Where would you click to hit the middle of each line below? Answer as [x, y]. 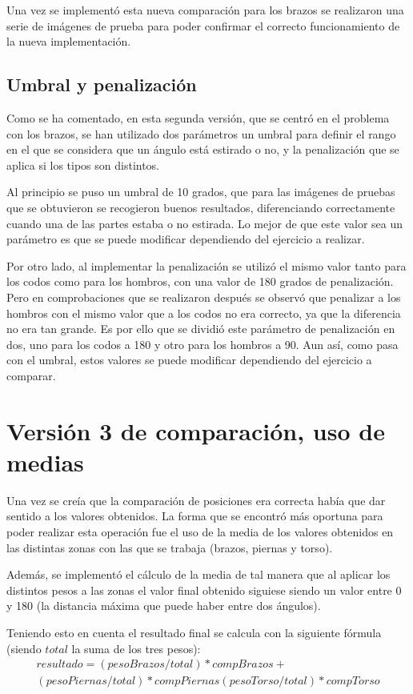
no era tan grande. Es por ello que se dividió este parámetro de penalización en [201, 329]
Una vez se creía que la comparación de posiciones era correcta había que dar [196, 500]
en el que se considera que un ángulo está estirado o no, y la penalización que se [203, 149]
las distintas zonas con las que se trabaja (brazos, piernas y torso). [170, 547]
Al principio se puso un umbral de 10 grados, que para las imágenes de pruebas [201, 192]
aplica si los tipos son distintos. [83, 164]
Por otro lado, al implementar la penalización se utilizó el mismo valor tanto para [206, 265]
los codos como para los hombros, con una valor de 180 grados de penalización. [200, 281]
